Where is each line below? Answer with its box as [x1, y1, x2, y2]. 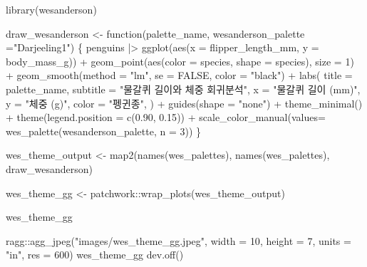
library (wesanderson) [6, 2, 97, 16]
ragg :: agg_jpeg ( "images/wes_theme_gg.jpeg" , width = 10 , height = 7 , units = [6, 233, 351, 248]
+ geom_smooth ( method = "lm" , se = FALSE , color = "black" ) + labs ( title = [6, 68, 353, 83]
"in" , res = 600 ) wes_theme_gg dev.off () [6, 247, 184, 262]
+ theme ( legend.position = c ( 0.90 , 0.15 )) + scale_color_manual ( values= [6, 110, 326, 125]
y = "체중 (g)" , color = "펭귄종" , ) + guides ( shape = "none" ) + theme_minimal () [6, 95, 363, 110]
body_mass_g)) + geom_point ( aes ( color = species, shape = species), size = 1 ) [6, 53, 354, 68]
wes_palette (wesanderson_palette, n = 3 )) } [6, 123, 202, 138]
